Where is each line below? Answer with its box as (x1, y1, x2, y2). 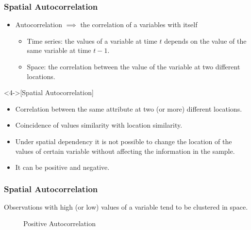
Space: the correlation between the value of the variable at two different (27, 62, 240, 71)
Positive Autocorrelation (23, 218, 96, 228)
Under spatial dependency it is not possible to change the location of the (15, 136, 232, 146)
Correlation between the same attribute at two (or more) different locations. (15, 103, 242, 114)
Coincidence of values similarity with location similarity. (15, 120, 183, 130)
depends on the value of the (164, 35, 247, 46)
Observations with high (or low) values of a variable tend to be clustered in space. (4, 201, 248, 212)
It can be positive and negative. (15, 162, 110, 172)
